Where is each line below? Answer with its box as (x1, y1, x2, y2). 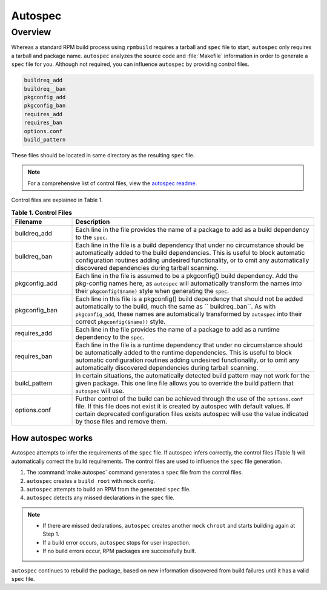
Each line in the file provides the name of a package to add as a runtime (75, 325, 280, 333)
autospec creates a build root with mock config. (26, 477, 156, 484)
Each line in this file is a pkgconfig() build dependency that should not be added (75, 294, 303, 303)
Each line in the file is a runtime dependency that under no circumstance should (75, 341, 303, 349)
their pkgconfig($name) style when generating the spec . (75, 286, 230, 295)
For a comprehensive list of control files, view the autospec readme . (27, 179, 197, 187)
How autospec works (11, 433, 93, 444)
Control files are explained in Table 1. (11, 197, 103, 204)
